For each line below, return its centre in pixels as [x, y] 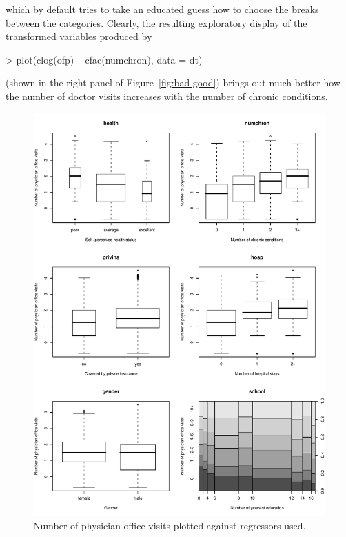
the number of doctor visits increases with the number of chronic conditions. [167, 96]
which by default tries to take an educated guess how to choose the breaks [162, 9]
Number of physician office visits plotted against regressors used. [170, 525]
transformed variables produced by [79, 36]
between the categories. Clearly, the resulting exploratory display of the [156, 22]
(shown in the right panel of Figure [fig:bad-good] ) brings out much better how [173, 82]
